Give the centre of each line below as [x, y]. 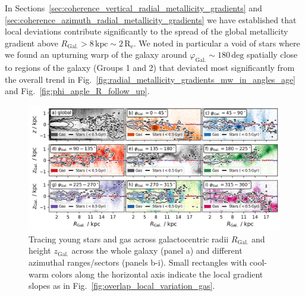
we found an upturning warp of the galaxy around [96, 54]
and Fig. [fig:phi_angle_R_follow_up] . [77, 91]
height [40, 250]
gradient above [32, 43]
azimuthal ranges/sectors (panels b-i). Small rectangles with [138, 262]
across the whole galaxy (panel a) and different [157, 250]
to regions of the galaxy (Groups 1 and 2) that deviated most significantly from [150, 68]
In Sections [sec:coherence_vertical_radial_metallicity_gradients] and [133, 8]
